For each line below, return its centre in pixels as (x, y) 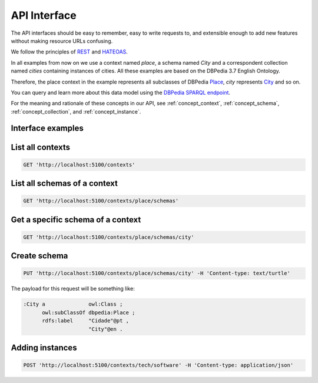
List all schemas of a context (64, 183)
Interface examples (47, 129)
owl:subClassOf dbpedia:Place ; (89, 312)
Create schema (39, 256)
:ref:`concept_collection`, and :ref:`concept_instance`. (76, 111)
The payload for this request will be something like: (73, 289)
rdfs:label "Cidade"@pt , (86, 321)
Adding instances (44, 348)
